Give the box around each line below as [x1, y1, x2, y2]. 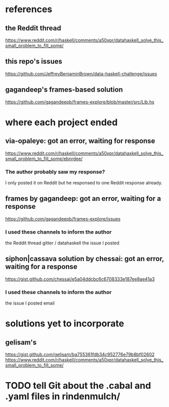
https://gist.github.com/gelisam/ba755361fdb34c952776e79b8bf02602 [5, 351, 155, 358]
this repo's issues [5, 57, 62, 66]
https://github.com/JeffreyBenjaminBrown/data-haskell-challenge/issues [5, 70, 157, 77]
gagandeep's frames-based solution [5, 85, 123, 94]
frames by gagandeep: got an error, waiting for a [5, 194, 161, 203]
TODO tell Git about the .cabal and [5, 380, 151, 391]
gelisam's [5, 338, 37, 347]
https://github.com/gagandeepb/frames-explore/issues [5, 215, 120, 221]
